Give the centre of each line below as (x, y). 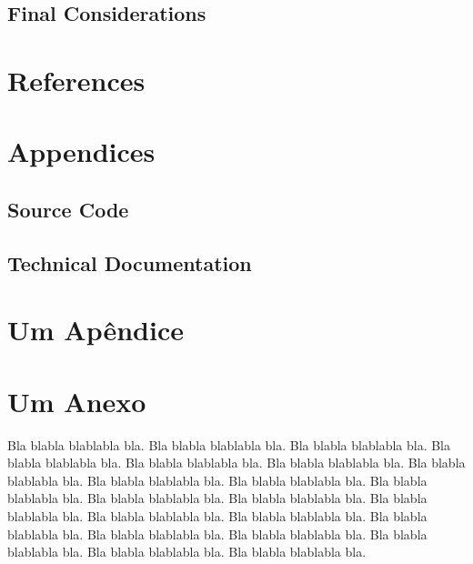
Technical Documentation (130, 262)
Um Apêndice (96, 330)
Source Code (68, 209)
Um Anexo (77, 401)
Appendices (81, 151)
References (76, 80)
